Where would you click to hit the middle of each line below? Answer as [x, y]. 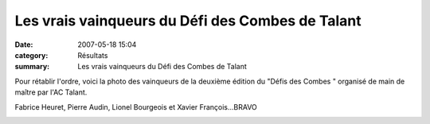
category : [31, 55]
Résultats [93, 55]
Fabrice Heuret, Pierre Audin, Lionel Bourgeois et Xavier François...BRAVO [136, 107]
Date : [24, 45]
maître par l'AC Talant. [51, 92]
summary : [32, 67]
